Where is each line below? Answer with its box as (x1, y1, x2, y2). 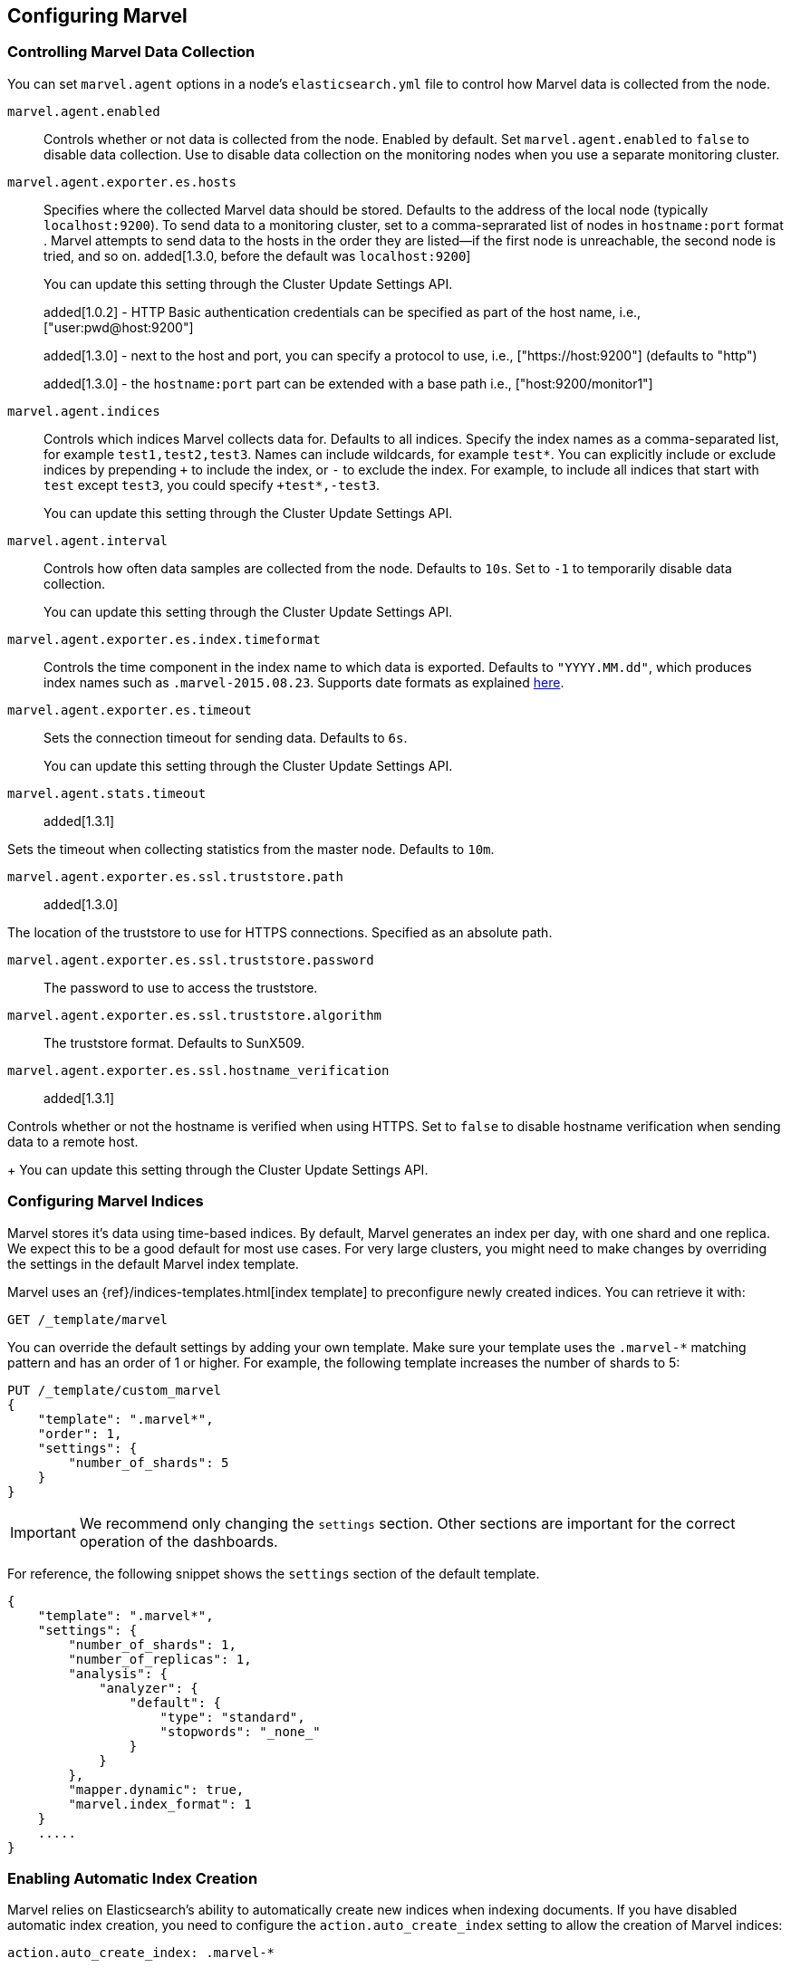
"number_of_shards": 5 (68, 1454, 229, 1470)
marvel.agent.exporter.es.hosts (7, 174, 236, 189)
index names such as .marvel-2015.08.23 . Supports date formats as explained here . (43, 674, 564, 690)
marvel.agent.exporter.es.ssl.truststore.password (7, 952, 374, 967)
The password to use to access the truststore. (43, 979, 318, 995)
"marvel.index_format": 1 (68, 1796, 252, 1811)
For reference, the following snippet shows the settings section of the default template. (7, 1565, 540, 1581)
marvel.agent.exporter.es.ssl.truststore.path (7, 869, 343, 884)
